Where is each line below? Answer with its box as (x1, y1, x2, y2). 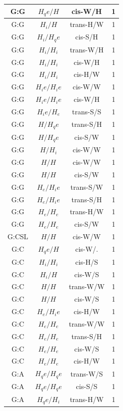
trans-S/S (72, 106, 102, 116)
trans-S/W (70, 181, 103, 192)
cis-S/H (75, 31, 98, 42)
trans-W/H (70, 44, 104, 54)
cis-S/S (76, 381, 98, 392)
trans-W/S (70, 368, 103, 379)
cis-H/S (75, 256, 98, 267)
